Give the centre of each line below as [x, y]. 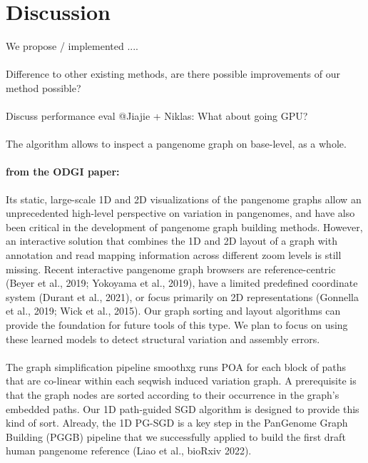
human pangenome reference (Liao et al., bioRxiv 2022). [129, 451]
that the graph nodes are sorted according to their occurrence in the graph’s [173, 394]
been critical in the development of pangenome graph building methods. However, [184, 227]
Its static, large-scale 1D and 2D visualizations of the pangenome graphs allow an [184, 199]
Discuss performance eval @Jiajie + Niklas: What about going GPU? [157, 116]
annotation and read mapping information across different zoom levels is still [174, 255]
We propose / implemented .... [72, 46]
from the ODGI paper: [63, 172]
